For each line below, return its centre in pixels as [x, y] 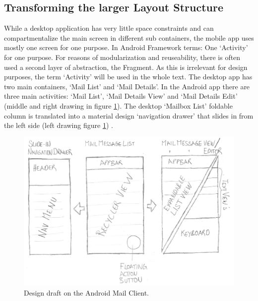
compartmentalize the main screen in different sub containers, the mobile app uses [129, 37]
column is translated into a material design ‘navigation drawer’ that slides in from [129, 115]
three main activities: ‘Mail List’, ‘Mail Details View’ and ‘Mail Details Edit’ [121, 96]
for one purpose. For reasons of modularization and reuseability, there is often [122, 57]
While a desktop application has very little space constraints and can [109, 28]
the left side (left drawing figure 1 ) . [59, 125]
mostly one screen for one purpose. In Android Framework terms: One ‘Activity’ [126, 47]
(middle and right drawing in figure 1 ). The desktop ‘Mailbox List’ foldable [118, 105]
